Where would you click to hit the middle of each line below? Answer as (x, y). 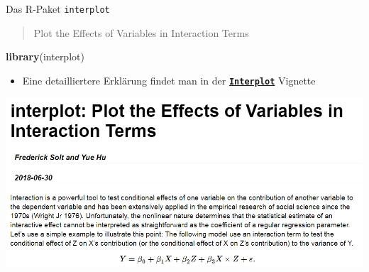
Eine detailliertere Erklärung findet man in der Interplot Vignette (169, 80)
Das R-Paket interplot (58, 9)
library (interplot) (45, 56)
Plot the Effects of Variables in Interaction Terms (141, 32)
